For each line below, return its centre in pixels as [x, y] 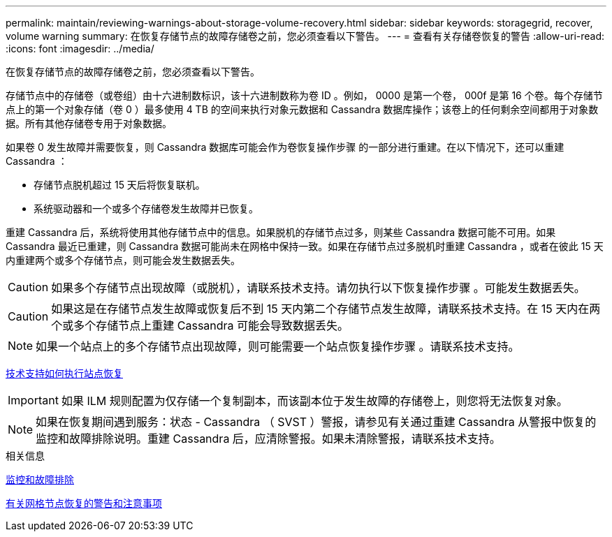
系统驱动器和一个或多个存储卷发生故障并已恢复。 [146, 208]
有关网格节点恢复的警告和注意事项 [84, 503]
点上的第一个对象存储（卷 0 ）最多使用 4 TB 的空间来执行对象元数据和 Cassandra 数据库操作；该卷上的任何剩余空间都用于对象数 [302, 109]
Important [33, 400]
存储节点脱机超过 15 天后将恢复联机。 [119, 185]
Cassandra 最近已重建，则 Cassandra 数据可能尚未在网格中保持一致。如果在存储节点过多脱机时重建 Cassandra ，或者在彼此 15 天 [305, 246]
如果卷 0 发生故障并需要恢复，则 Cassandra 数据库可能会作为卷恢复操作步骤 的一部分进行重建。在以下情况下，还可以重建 [285, 147]
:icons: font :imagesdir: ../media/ [80, 49]
